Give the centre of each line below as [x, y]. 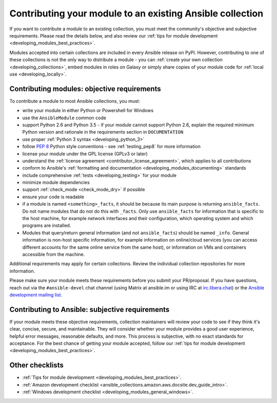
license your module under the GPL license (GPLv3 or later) [85, 154]
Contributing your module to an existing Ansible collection [136, 13]
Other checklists [36, 365]
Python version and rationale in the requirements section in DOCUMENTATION [103, 132]
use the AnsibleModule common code [64, 118]
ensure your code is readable [53, 197]
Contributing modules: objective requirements [85, 89]
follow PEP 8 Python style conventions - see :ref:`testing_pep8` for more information [112, 146]
